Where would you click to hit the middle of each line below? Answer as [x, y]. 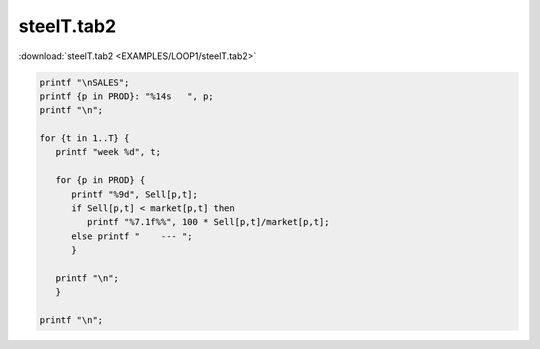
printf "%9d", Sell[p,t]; [135, 194]
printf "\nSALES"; [84, 82]
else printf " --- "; [132, 236]
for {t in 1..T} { [84, 138]
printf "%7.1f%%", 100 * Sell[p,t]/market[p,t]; [208, 222]
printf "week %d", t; [108, 152]
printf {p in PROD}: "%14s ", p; [126, 96]
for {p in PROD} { [100, 180]
